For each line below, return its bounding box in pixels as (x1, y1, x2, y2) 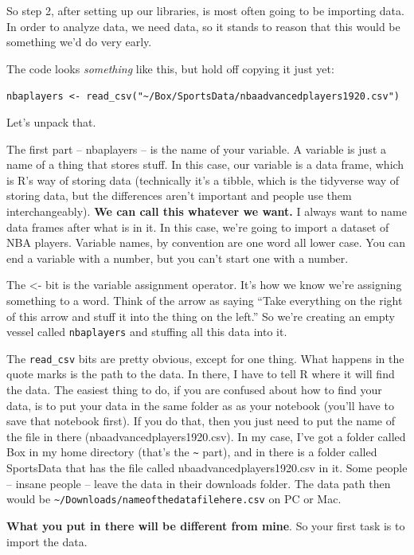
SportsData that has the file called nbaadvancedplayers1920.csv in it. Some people (6, 459, 408, 476)
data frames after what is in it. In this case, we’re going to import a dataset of (6, 218, 389, 235)
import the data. (6, 533, 88, 549)
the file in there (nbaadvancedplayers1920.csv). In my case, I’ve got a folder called (6, 428, 406, 444)
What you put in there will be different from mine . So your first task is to (6, 517, 405, 534)
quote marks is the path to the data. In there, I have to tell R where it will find (6, 365, 395, 382)
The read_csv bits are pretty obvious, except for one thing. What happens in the (6, 350, 404, 366)
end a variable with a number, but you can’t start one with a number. (6, 249, 349, 266)
